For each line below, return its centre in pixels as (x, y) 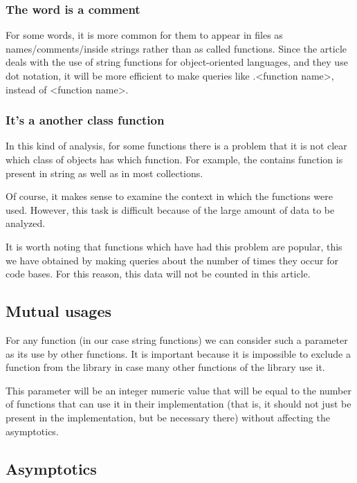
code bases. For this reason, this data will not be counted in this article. (158, 274)
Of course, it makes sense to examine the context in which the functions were (169, 196)
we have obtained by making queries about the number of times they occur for (172, 260)
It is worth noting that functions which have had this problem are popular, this (174, 246)
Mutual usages (59, 311)
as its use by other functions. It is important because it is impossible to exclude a (178, 353)
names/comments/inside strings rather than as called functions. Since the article (176, 48)
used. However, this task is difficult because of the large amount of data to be (170, 209)
